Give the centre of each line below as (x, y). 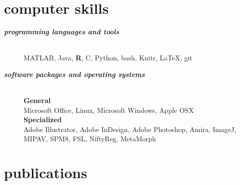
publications (46, 172)
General (37, 100)
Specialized (43, 119)
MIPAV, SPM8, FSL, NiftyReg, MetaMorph (90, 139)
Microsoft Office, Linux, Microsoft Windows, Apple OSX (109, 110)
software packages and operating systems (75, 74)
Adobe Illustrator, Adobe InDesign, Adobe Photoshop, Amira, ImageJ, (130, 129)
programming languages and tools (62, 32)
